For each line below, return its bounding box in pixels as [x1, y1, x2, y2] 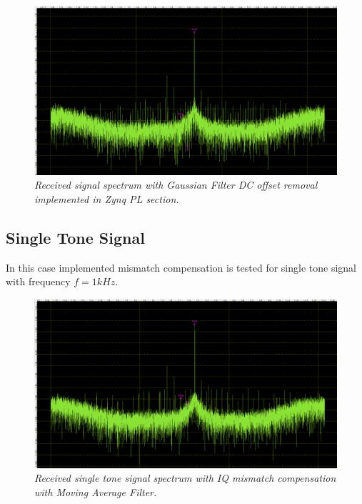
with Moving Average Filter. [34, 485, 157, 500]
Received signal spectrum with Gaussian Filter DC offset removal [34, 177, 318, 192]
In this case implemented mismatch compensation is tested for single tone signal [6, 260, 356, 275]
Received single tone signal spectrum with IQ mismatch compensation [34, 470, 336, 485]
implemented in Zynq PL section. [34, 192, 179, 207]
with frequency [6, 274, 71, 289]
